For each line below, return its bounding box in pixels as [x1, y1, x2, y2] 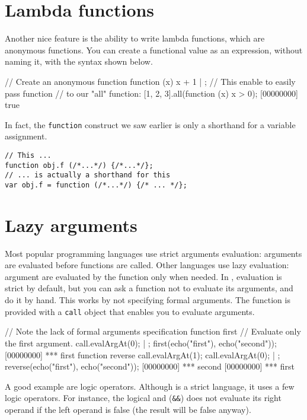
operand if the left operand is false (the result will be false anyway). [5, 403, 251, 415]
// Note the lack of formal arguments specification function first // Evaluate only [5, 325, 301, 338]
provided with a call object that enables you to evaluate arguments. [5, 305, 255, 317]
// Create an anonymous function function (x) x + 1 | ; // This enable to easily [5, 75, 296, 87]
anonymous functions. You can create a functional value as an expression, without [5, 43, 303, 56]
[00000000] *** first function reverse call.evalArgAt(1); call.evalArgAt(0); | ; [5, 348, 280, 361]
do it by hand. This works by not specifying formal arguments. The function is [5, 294, 290, 306]
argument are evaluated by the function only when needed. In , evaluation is [5, 270, 282, 282]
